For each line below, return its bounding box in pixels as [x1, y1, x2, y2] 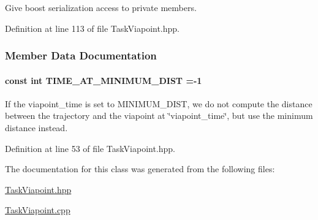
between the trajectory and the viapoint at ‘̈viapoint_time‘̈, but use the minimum [5, 109, 313, 122]
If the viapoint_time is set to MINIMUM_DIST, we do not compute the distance [5, 97, 312, 110]
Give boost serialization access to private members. [5, 1, 197, 13]
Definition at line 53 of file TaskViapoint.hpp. [5, 142, 175, 154]
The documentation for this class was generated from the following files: [5, 162, 275, 175]
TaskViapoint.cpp [5, 203, 70, 216]
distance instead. [5, 121, 68, 134]
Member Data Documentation [5, 48, 157, 63]
